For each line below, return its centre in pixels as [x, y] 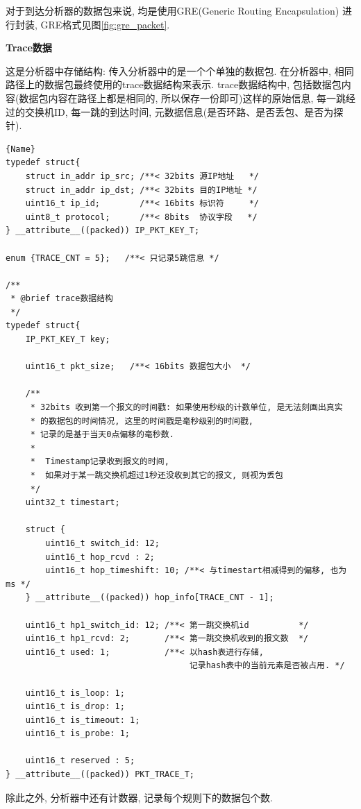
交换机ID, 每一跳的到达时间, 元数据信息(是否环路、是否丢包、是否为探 [184, 111]
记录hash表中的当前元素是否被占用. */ [267, 666]
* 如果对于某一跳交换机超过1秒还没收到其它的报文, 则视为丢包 [157, 475]
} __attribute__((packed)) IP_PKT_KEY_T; [103, 231]
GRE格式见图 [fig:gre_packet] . [105, 24]
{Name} [20, 149]
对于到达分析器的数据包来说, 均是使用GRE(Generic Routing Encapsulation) [173, 10]
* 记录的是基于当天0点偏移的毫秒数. [102, 435]
